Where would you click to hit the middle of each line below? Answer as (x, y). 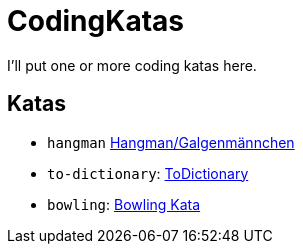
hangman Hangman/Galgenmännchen (171, 142)
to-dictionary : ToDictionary (148, 173)
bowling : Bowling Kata (124, 204)
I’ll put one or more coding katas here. (132, 65)
